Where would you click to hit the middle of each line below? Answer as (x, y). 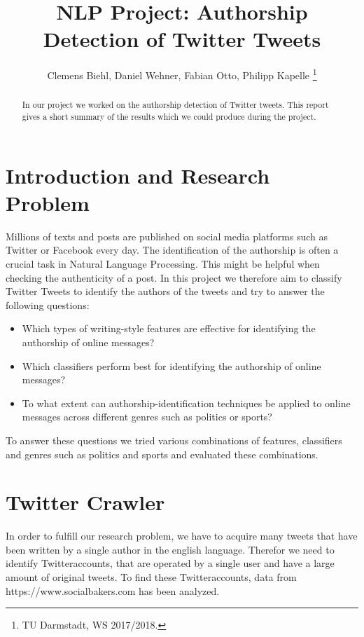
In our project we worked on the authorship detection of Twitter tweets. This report (175, 105)
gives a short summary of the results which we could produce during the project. (169, 117)
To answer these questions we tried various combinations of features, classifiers (174, 440)
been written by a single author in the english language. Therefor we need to (170, 549)
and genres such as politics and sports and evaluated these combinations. (162, 454)
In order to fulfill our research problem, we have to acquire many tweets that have (182, 536)
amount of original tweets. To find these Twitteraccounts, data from (151, 577)
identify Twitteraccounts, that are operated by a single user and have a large (170, 563)
